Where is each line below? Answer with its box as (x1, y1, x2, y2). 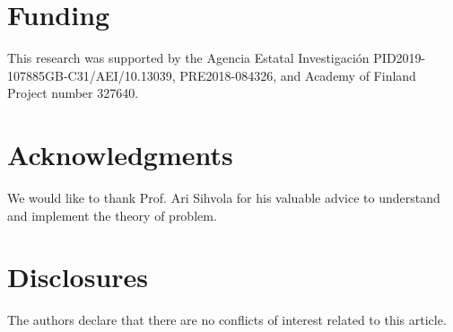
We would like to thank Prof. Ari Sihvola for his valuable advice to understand (7, 188, 440, 207)
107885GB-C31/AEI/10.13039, (7, 66, 176, 84)
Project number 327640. (7, 83, 139, 102)
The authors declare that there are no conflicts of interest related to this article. (7, 310, 447, 329)
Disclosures (7, 258, 149, 295)
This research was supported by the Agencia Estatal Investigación (7, 48, 370, 67)
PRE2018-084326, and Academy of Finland (179, 66, 416, 84)
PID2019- (373, 48, 426, 67)
